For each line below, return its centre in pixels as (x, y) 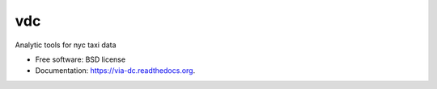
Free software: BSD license (80, 59)
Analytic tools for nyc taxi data (66, 45)
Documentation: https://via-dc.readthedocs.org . (115, 71)
